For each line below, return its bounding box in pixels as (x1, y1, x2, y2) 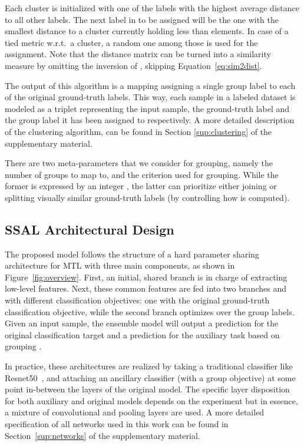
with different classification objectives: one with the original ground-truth (5, 294, 270, 306)
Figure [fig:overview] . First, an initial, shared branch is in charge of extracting (5, 270, 288, 283)
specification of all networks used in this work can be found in (5, 418, 229, 430)
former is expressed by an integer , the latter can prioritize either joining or (5, 180, 277, 192)
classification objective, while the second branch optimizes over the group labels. (5, 305, 295, 318)
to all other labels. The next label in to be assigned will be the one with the (5, 13, 279, 25)
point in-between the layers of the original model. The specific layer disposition (5, 383, 290, 395)
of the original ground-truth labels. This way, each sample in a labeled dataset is (5, 91, 296, 103)
